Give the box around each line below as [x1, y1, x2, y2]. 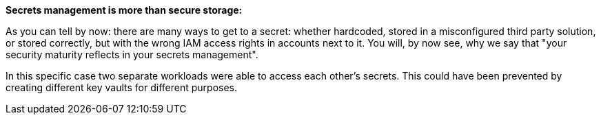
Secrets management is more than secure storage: [6, 4, 243, 16]
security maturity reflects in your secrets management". [6, 49, 258, 60]
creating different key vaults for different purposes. [6, 82, 238, 93]
